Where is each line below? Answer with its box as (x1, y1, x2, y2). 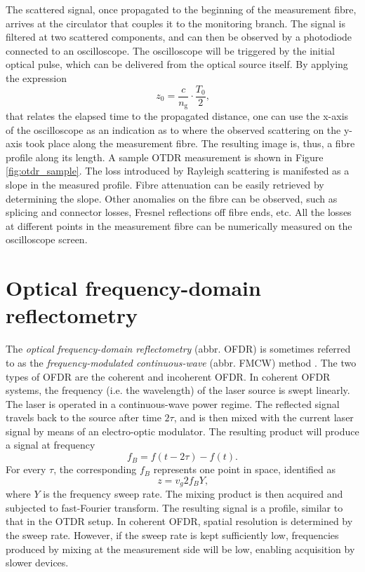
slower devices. (6, 555, 69, 570)
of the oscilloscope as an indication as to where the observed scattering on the (6, 122, 341, 137)
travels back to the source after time (6, 410, 161, 425)
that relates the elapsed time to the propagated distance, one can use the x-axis (6, 109, 349, 123)
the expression (6, 70, 67, 85)
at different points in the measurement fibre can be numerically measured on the (6, 218, 352, 233)
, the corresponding (53, 462, 137, 477)
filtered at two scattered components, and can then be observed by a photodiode (6, 29, 352, 44)
